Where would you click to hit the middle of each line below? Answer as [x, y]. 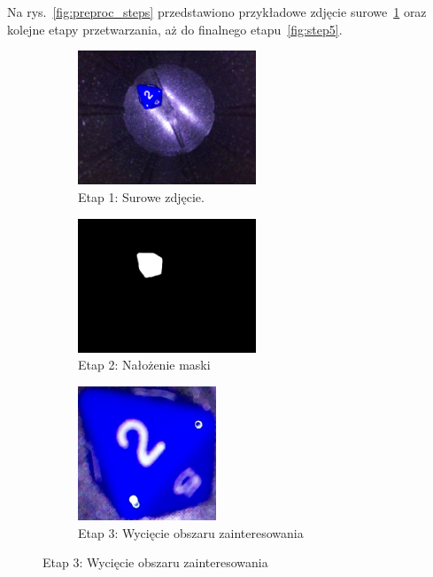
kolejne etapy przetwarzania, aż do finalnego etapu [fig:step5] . [175, 29]
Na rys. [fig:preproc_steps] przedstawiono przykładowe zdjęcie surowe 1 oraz [217, 12]
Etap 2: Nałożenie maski [144, 365]
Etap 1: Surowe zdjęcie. [141, 196]
